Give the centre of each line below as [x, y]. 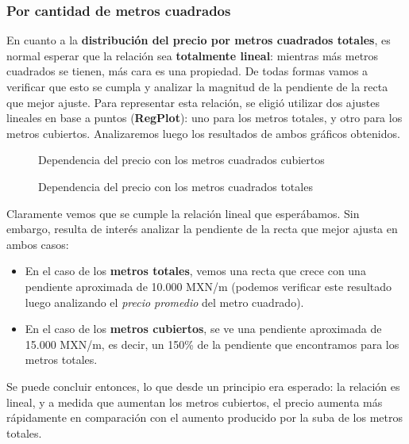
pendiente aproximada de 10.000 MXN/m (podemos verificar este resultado [208, 286]
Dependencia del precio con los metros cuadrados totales [176, 186]
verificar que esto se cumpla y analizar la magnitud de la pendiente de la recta [197, 86]
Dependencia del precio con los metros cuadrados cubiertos [181, 160]
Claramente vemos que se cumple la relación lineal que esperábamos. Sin [183, 213]
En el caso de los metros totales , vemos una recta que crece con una [195, 271]
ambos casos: [38, 244]
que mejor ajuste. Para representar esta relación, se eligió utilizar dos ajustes [193, 102]
